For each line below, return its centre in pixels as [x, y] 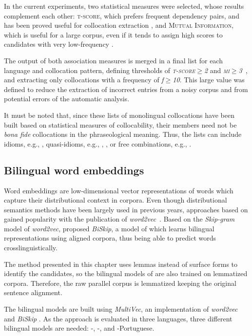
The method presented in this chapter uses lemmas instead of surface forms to [121, 264]
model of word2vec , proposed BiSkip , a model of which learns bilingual [109, 228]
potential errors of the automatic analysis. [67, 99]
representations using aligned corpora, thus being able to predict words [110, 238]
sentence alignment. [33, 292]
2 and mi [217, 70]
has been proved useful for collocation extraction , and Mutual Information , [119, 25]
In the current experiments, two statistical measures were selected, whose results [124, 6]
